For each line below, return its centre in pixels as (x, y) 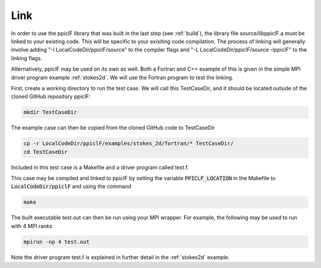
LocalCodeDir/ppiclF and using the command (71, 187)
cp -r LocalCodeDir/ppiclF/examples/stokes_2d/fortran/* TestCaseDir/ (129, 144)
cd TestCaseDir (45, 152)
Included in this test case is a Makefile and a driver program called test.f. (100, 167)
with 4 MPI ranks (32, 226)
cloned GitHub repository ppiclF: (51, 97)
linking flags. (27, 58)
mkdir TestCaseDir (50, 112)
